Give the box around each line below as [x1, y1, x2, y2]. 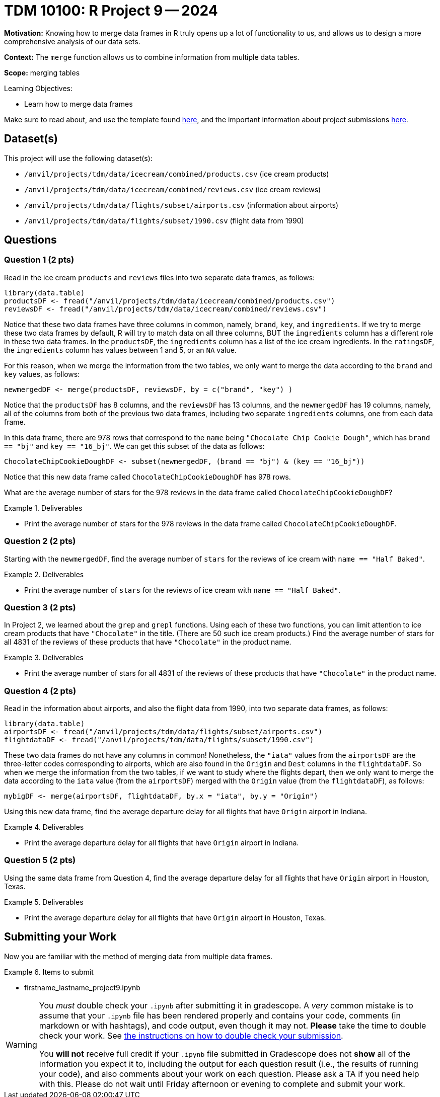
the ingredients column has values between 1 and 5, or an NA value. [4, 345, 237, 354]
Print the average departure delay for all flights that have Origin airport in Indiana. [24, 838, 299, 847]
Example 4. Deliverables [4, 823, 84, 832]
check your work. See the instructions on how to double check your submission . [39, 1030, 343, 1041]
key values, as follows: [4, 369, 80, 378]
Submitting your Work [4, 930, 117, 944]
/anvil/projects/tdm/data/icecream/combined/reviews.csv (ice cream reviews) [24, 185, 321, 194]
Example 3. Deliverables [4, 653, 84, 662]
